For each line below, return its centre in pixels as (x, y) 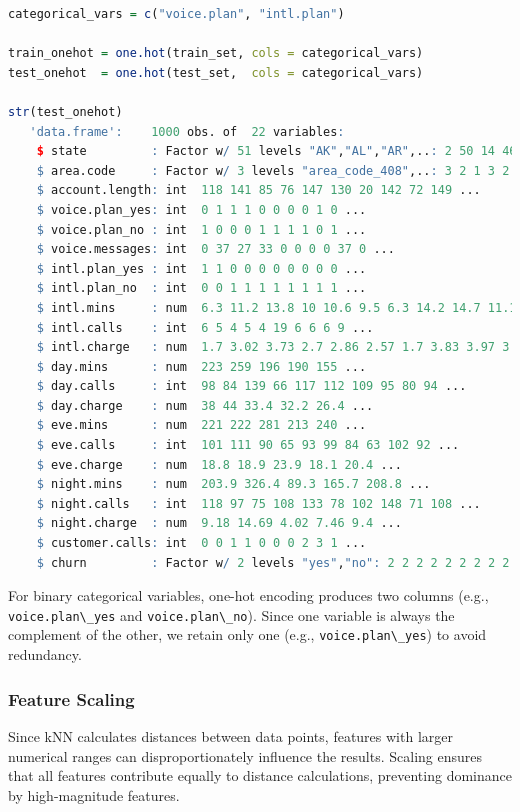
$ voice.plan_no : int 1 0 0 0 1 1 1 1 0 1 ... (201, 229)
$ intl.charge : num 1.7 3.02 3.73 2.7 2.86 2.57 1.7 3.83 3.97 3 (273, 347)
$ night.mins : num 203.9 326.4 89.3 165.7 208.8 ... (233, 484)
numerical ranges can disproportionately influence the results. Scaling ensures (245, 755)
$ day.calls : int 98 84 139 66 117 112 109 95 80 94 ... (251, 386)
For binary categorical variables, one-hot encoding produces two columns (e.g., (248, 595)
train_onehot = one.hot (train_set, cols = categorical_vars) (216, 53)
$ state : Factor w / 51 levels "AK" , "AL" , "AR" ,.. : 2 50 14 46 (276, 151)
